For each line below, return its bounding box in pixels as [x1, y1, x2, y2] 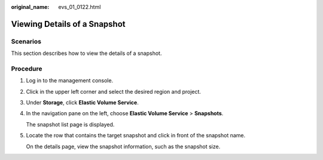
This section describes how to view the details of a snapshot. [11, 50, 162, 57]
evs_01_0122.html [58, 4, 101, 10]
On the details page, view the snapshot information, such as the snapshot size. [26, 143, 221, 150]
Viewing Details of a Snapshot [11, 19, 126, 29]
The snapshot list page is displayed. [26, 121, 115, 128]
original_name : [11, 4, 50, 10]
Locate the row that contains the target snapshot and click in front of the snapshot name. [26, 132, 246, 139]
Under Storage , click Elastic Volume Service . [26, 99, 139, 106]
